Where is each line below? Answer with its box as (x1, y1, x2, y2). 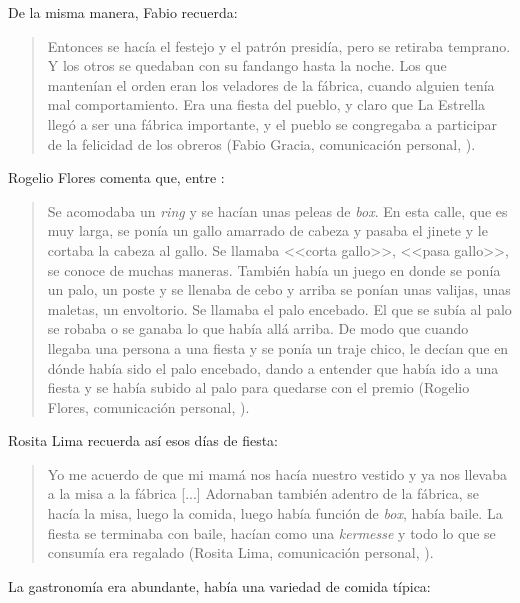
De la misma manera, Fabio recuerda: (8, 2, 238, 22)
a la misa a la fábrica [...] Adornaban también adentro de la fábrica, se (47, 483, 480, 504)
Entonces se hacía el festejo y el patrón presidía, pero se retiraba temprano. (47, 35, 511, 56)
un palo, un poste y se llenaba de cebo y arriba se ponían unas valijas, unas (47, 279, 511, 300)
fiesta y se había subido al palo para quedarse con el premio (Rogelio (47, 377, 470, 398)
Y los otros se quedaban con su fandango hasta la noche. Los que (47, 55, 447, 76)
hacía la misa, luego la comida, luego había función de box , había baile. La (47, 503, 503, 524)
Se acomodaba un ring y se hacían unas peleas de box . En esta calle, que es (47, 200, 508, 221)
